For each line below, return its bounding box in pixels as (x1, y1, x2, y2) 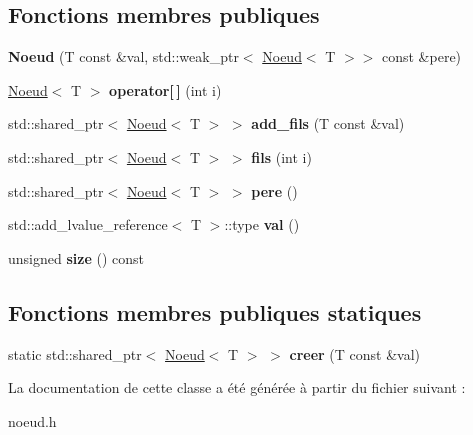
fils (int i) (251, 146, 312, 167)
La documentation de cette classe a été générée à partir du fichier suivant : (8, 377, 466, 398)
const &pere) (381, 46, 462, 67)
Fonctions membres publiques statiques (8, 296, 422, 327)
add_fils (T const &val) (251, 113, 405, 134)
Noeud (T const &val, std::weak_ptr (8, 46, 239, 67)
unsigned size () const (8, 247, 144, 268)
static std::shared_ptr (8, 343, 142, 364)
